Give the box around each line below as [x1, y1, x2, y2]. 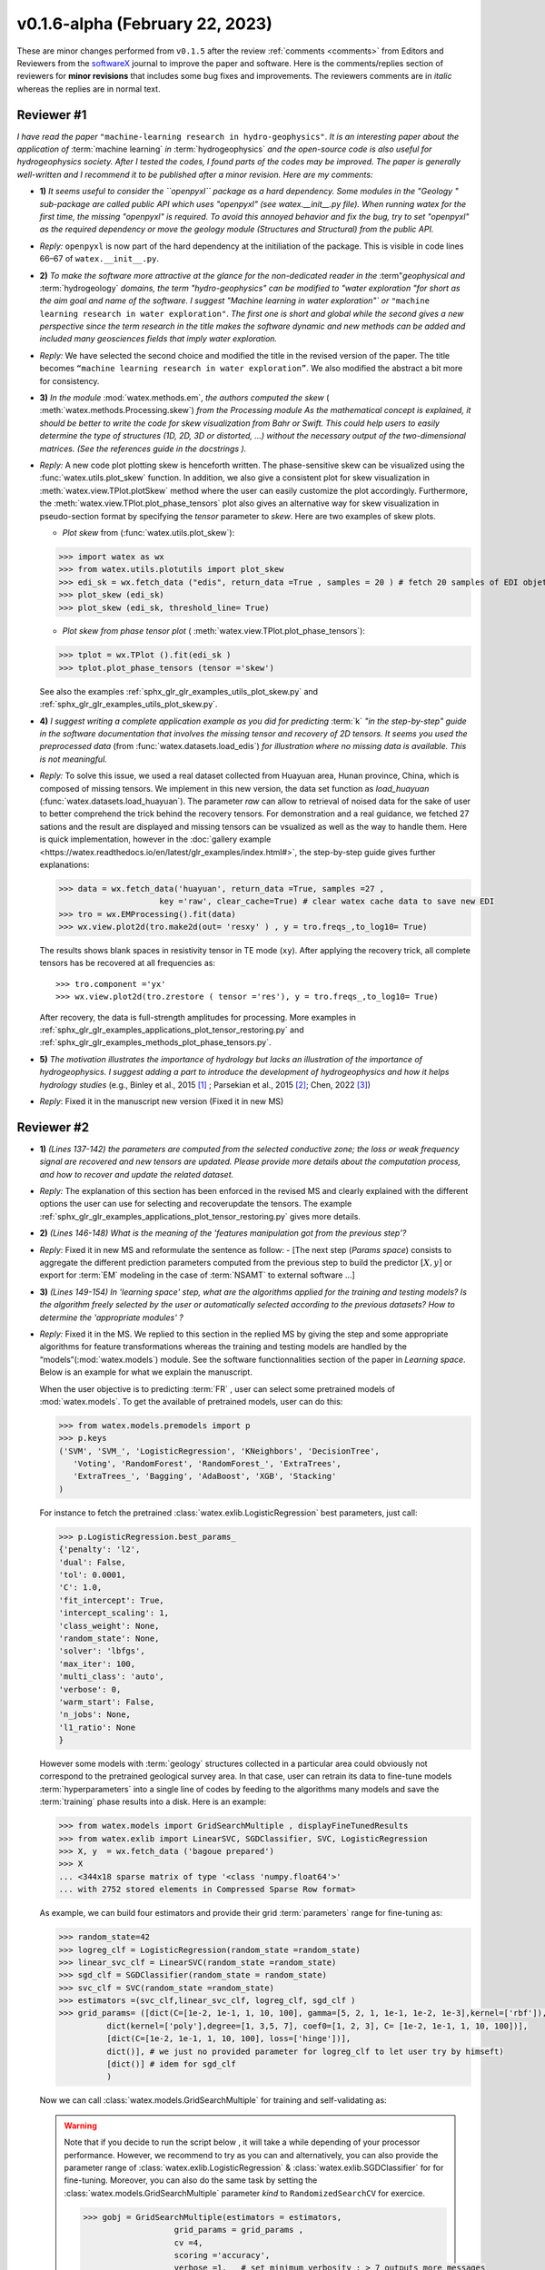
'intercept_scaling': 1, [58, 1608, 170, 1618]
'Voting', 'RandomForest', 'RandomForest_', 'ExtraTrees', [73, 1458, 342, 1469]
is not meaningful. [39, 754, 108, 765]
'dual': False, [58, 1557, 126, 1567]
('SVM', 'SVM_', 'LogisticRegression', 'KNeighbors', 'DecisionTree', [58, 1446, 381, 1456]
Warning [64, 2120, 97, 2131]
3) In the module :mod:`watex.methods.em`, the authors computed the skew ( [39, 392, 330, 403]
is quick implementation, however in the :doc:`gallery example [39, 834, 272, 844]
